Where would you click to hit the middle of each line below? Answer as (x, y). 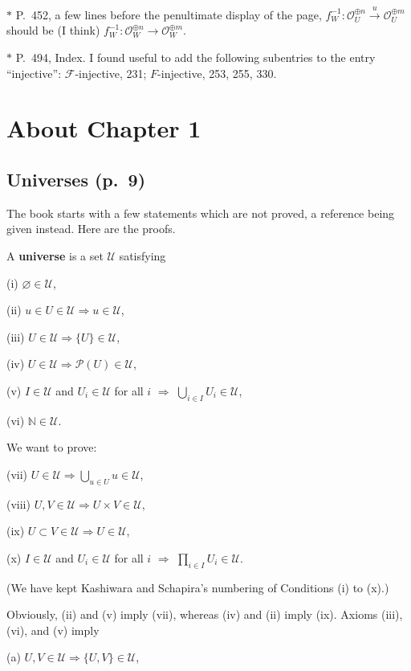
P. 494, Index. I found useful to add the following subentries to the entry (195, 57)
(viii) (18, 503)
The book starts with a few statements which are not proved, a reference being (201, 213)
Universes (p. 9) (76, 179)
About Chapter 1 (104, 128)
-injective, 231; (111, 73)
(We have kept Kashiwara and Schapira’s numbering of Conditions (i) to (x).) (198, 587)
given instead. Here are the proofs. (91, 229)
